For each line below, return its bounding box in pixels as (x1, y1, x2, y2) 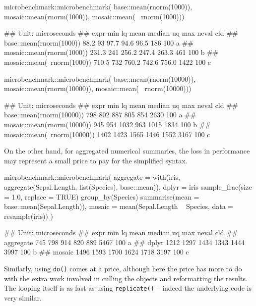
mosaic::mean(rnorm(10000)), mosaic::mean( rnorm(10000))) (4, 83, 192, 94)
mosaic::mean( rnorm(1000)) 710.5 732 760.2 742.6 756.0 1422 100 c (4, 56, 211, 67)
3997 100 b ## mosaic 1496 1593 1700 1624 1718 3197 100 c (4, 247, 189, 257)
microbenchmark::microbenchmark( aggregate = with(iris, (4, 172, 180, 182)
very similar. (4, 292, 42, 303)
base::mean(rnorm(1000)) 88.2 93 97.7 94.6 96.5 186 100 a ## (4, 37, 194, 48)
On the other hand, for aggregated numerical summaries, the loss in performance (4, 146, 250, 156)
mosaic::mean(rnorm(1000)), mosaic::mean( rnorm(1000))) (4, 11, 185, 21)
